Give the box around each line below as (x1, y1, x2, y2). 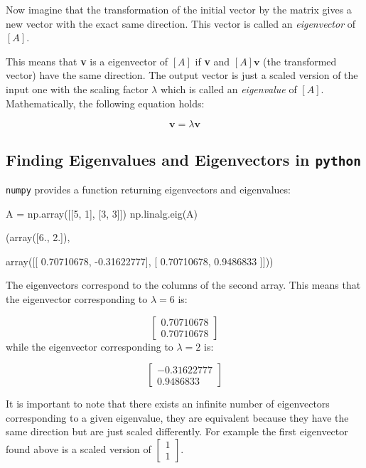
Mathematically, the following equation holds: (6, 95, 205, 110)
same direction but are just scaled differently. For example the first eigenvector (6, 424, 348, 439)
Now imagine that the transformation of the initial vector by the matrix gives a (6, 2, 352, 16)
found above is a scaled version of (6, 441, 151, 456)
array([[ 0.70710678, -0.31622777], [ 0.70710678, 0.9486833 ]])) (6, 253, 274, 268)
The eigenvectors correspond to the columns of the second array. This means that (6, 277, 361, 292)
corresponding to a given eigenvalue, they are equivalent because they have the (6, 410, 349, 425)
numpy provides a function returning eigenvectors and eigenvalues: (6, 181, 291, 196)
